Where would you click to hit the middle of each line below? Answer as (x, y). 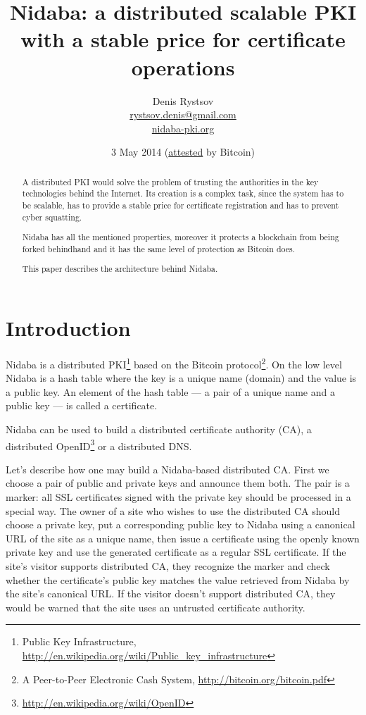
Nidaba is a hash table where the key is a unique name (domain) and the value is (181, 378)
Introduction (68, 328)
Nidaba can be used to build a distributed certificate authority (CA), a (159, 429)
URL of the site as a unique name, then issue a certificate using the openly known (183, 538)
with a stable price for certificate (183, 39)
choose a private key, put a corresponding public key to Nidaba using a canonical (181, 524)
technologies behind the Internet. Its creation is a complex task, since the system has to (183, 193)
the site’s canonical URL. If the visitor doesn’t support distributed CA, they (171, 593)
